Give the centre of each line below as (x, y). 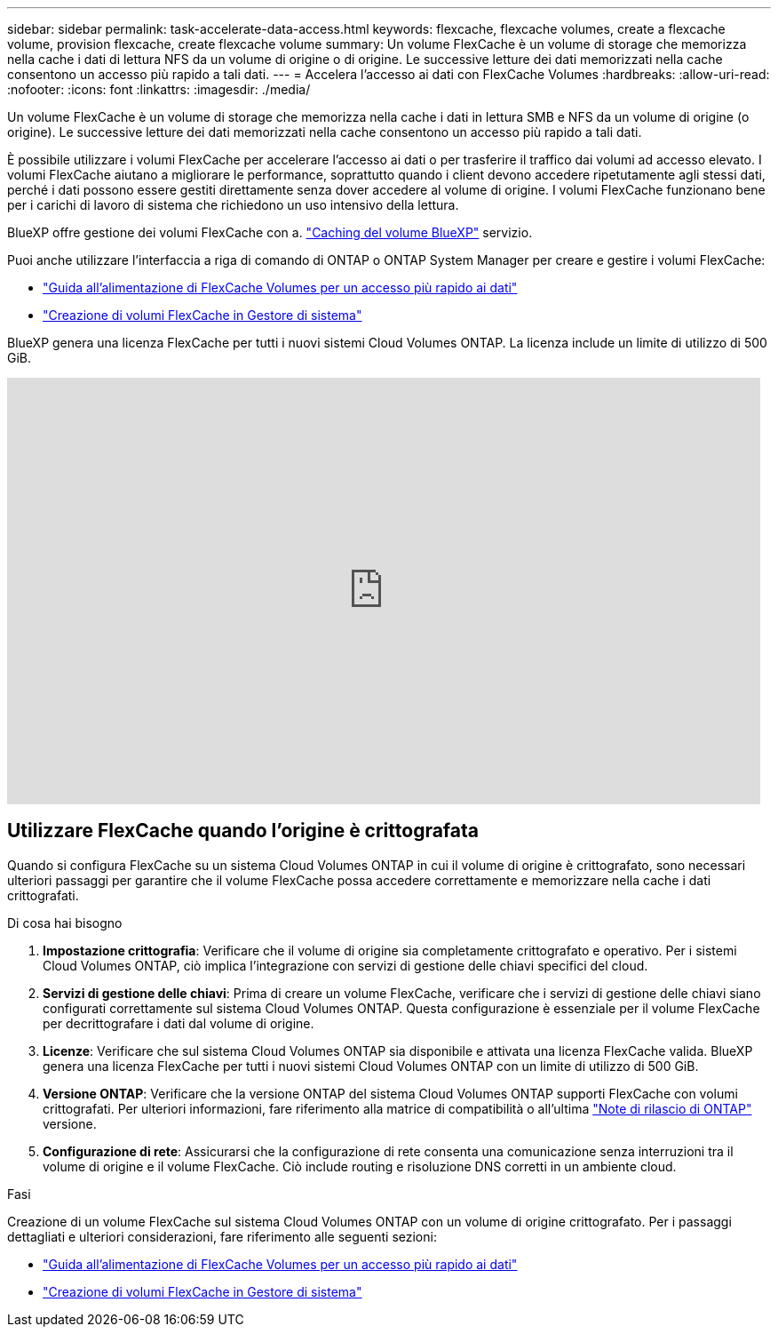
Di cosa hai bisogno (65, 923)
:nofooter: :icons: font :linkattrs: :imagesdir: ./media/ (159, 89)
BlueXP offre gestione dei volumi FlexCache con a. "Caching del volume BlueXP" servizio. (270, 232)
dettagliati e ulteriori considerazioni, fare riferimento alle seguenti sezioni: (222, 1236)
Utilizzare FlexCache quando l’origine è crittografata (243, 831)
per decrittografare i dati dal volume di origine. (179, 1023)
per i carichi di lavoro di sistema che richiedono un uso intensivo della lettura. (233, 205)
